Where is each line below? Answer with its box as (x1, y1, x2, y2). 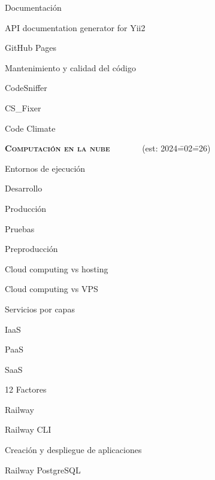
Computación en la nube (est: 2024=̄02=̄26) (5, 142, 211, 154)
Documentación (5, 1, 62, 13)
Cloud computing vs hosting (5, 262, 108, 275)
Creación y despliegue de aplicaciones (5, 443, 142, 456)
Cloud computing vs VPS (5, 282, 98, 295)
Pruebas (5, 222, 35, 235)
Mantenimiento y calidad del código (5, 61, 136, 74)
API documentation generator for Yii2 (5, 21, 146, 34)
